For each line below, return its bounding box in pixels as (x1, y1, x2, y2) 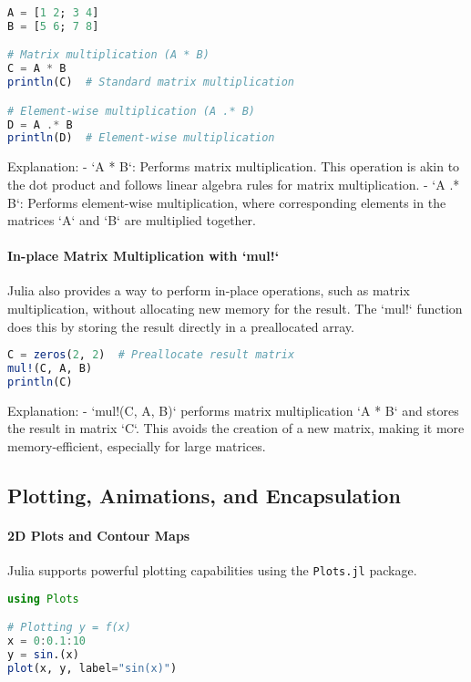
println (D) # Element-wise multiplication (7, 131, 275, 145)
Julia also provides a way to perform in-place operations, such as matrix (7, 281, 410, 300)
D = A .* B (7, 118, 73, 131)
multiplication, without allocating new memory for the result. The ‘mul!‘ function (7, 299, 463, 318)
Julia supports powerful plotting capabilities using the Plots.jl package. (7, 561, 417, 580)
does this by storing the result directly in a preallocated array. (7, 316, 354, 336)
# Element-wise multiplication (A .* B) (7, 104, 256, 118)
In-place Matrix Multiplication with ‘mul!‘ (7, 246, 280, 265)
